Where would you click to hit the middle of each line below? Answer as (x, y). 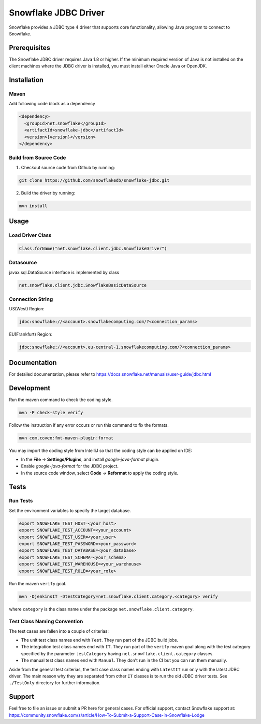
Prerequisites (29, 48)
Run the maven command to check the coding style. (61, 400)
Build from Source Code (37, 158)
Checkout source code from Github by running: (68, 167)
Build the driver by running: (48, 193)
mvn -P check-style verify (51, 412)
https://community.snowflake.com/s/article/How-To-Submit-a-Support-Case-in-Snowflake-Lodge (107, 715)
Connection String (31, 299)
